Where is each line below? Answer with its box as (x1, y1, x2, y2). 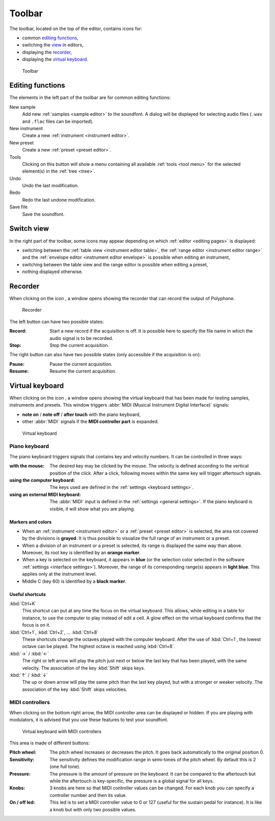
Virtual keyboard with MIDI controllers (22, 728, 102, 734)
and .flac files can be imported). (22, 118, 94, 125)
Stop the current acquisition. (49, 342, 109, 348)
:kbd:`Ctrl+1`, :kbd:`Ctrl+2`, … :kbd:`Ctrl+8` (9, 629, 99, 635)
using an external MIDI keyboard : (9, 491, 81, 497)
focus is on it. (22, 622, 51, 628)
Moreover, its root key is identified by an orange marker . (22, 550, 141, 556)
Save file (9, 204, 28, 210)
